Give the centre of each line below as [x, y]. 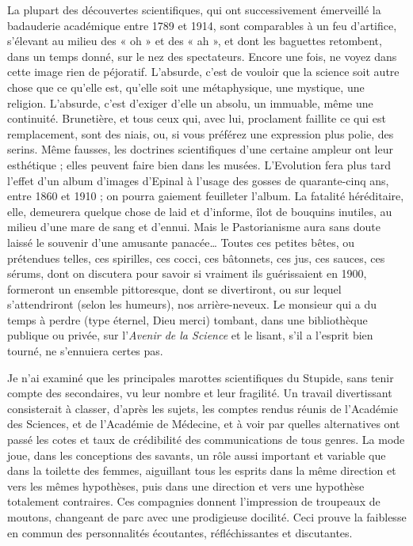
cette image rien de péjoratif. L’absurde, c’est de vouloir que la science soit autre [203, 72]
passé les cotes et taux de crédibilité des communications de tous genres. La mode [206, 440]
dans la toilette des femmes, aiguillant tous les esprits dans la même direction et [202, 470]
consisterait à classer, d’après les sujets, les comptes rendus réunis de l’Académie [203, 408]
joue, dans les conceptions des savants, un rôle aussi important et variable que [197, 455]
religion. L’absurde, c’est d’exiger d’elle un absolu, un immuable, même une [190, 102]
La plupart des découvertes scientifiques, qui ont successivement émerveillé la [194, 9]
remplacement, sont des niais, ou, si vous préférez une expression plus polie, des [201, 133]
